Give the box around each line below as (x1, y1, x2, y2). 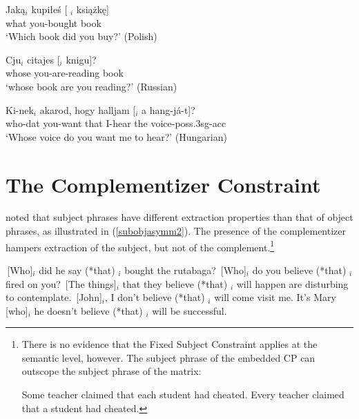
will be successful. (152, 303, 227, 318)
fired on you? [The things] (6, 276, 117, 291)
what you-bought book (6, 15, 101, 30)
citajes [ (27, 52, 60, 66)
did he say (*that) (39, 262, 115, 277)
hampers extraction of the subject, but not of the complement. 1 (6, 237, 275, 254)
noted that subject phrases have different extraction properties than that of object (6, 210, 353, 224)
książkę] (76, 2, 109, 16)
